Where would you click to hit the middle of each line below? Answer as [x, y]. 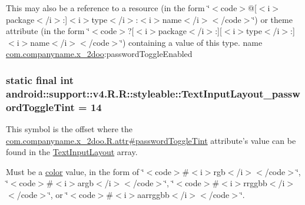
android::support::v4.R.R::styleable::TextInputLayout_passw [153, 93]
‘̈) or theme [272, 19]
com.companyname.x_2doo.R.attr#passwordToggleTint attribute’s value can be [151, 140]
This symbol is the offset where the [69, 129]
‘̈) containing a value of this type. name [191, 42]
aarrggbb [153, 194]
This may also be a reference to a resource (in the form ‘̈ [108, 8]
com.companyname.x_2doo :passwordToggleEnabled [99, 54]
